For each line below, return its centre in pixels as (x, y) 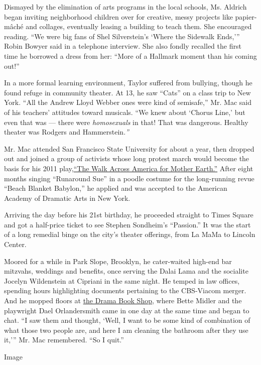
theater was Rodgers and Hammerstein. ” (67, 132)
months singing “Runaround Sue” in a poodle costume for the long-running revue (129, 178)
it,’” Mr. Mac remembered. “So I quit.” (64, 340)
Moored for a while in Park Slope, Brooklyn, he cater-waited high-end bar (118, 261)
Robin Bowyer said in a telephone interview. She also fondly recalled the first (123, 46)
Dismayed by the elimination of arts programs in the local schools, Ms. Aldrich (125, 7)
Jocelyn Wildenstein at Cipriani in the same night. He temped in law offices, (122, 280)
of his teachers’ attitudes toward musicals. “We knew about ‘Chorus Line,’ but (125, 112)
